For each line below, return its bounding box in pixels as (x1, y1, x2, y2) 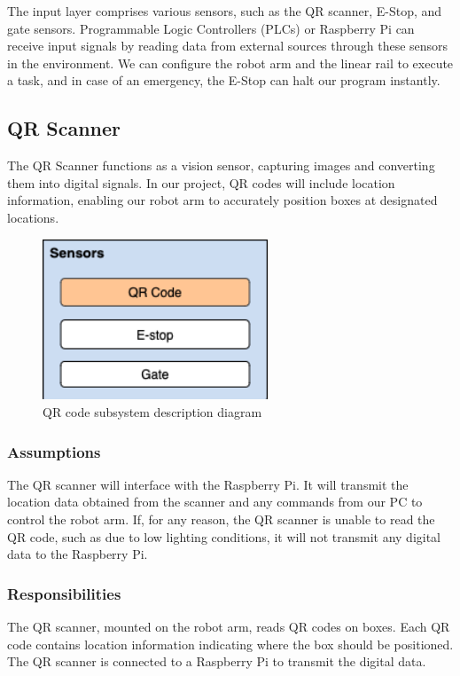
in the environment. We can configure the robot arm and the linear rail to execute (7, 53, 454, 72)
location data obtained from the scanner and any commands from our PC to (7, 492, 423, 511)
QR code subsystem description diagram (43, 402, 262, 421)
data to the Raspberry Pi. (7, 545, 148, 563)
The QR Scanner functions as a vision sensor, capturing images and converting (7, 156, 435, 175)
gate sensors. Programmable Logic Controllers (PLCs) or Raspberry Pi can (7, 19, 415, 37)
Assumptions (7, 440, 101, 462)
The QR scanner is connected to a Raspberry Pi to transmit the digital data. (7, 652, 426, 671)
